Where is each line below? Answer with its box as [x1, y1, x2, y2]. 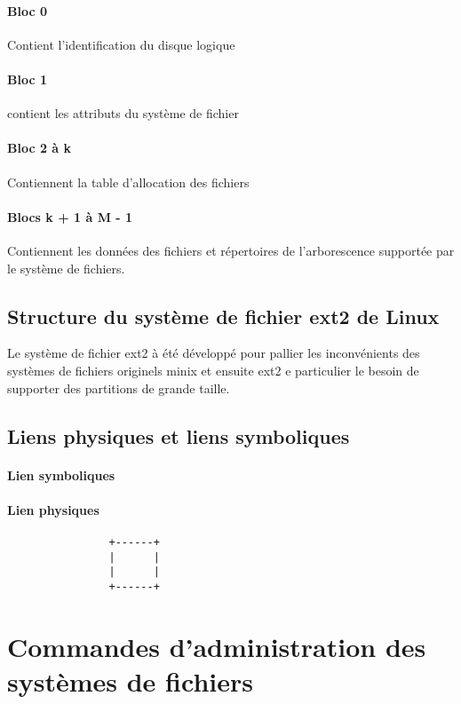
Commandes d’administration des [7, 628, 426, 664]
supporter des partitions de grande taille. [7, 378, 230, 397]
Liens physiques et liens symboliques [7, 422, 350, 449]
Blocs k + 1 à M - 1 [7, 207, 133, 225]
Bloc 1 [7, 69, 47, 88]
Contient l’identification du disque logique [7, 35, 235, 53]
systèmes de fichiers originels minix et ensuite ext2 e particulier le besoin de [7, 360, 419, 379]
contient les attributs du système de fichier [7, 104, 239, 123]
